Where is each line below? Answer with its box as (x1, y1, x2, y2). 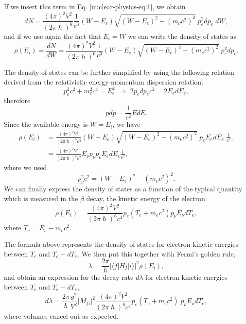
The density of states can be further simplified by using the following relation (4, 67, 234, 77)
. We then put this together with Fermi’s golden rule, (77, 248, 236, 258)
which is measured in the (4, 193, 78, 203)
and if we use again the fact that (4, 31, 101, 41)
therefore (4, 95, 31, 105)
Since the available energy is (4, 119, 88, 129)
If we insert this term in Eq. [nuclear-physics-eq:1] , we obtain (4, 1, 186, 11)
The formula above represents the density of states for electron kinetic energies (4, 239, 239, 249)
